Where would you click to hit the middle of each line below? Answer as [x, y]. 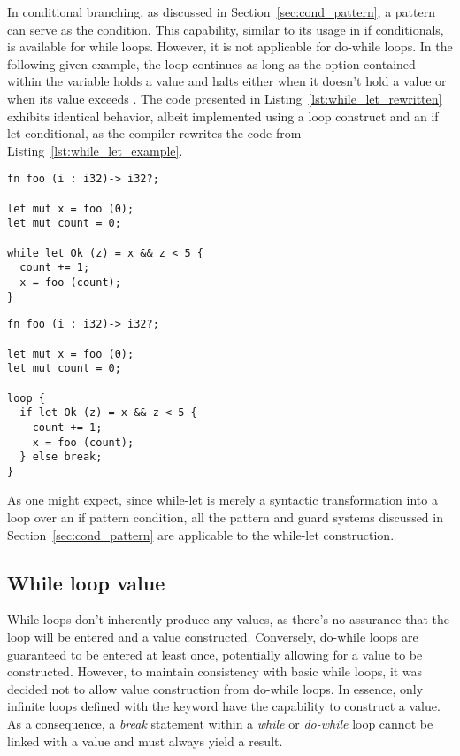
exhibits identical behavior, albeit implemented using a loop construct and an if [223, 116]
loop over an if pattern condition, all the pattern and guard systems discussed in [225, 517]
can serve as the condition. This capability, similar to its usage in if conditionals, [226, 29]
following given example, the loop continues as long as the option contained [211, 63]
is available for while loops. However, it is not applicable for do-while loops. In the [230, 46]
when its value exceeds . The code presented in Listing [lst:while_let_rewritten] [225, 98]
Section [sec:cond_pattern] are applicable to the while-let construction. [201, 534]
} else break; [61, 457]
